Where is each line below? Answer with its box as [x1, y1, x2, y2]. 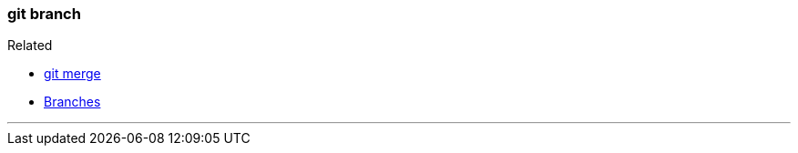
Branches [44, 94, 101, 110]
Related [7, 37, 53, 54]
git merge [44, 66, 101, 82]
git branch [7, 5, 81, 23]
